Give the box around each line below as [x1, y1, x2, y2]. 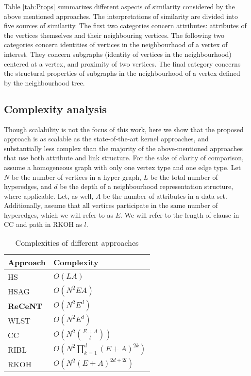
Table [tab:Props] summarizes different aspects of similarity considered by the [4, 1, 235, 11]
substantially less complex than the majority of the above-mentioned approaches [4, 143, 243, 153]
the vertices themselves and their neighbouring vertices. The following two [4, 30, 224, 40]
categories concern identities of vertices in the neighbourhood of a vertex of [4, 39, 228, 50]
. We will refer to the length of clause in [120, 209, 239, 220]
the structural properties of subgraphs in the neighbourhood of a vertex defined [4, 68, 240, 78]
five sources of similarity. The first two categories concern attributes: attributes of [4, 20, 247, 31]
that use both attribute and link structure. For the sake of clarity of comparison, [4, 153, 244, 163]
